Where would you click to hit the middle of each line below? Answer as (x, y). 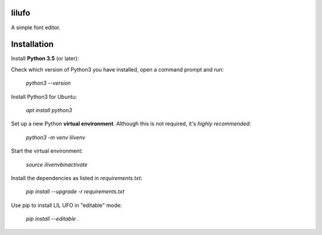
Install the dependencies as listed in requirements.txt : (77, 178)
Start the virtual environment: (47, 151)
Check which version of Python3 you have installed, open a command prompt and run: (117, 69)
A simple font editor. (36, 27)
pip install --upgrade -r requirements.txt (75, 191)
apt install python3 (49, 110)
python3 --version (48, 83)
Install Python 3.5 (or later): (45, 58)
